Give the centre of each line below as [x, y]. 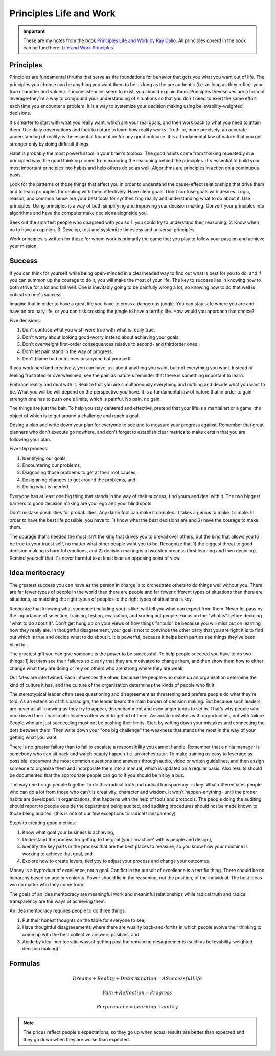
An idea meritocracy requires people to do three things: [68, 911]
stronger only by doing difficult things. [50, 144]
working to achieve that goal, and [57, 854]
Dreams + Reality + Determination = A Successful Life [137, 978]
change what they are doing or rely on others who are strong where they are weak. [97, 668]
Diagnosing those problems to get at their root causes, [80, 472]
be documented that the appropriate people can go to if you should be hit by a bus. [97, 775]
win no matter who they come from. [47, 884]
